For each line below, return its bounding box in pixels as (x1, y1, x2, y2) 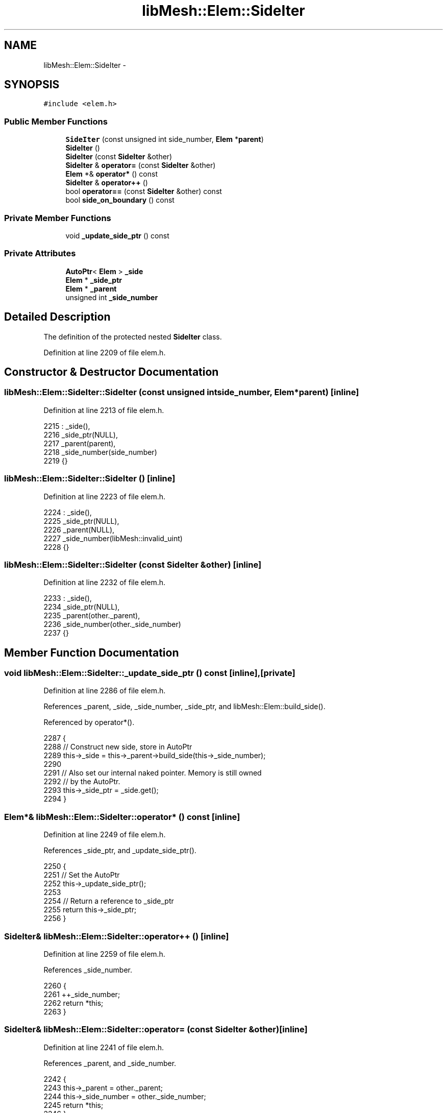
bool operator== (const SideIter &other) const (65, 187, 222, 196)
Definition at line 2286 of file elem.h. (43, 686, 166, 695)
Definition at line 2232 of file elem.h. (43, 578, 166, 587)
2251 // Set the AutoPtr (43, 870, 120, 880)
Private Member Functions (4, 212, 111, 223)
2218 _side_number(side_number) (43, 447, 157, 456)
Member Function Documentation (4, 646, 179, 659)
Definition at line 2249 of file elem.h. (43, 830, 166, 839)
